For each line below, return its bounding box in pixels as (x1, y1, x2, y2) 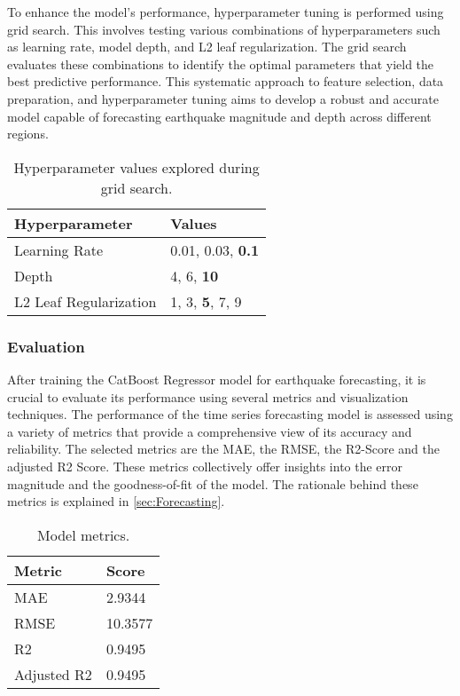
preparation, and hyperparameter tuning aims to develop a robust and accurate (7, 89, 439, 107)
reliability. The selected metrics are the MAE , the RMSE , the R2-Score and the (7, 439, 440, 458)
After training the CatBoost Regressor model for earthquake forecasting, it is (7, 369, 426, 388)
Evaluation (7, 335, 85, 357)
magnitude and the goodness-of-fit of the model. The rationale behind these (7, 474, 418, 493)
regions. (7, 124, 49, 143)
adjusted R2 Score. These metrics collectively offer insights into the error (7, 456, 403, 475)
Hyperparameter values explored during (13, 156, 260, 178)
